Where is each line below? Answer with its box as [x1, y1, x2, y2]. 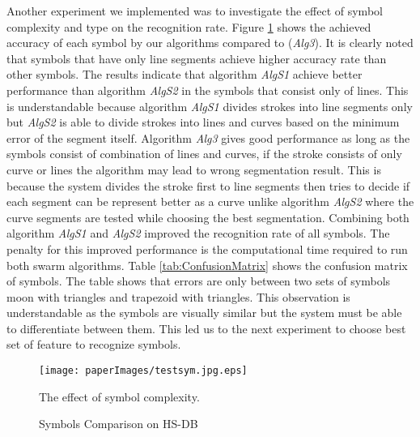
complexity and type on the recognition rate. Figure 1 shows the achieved [6, 18, 371, 35]
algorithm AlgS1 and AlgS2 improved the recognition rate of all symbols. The [6, 225, 390, 242]
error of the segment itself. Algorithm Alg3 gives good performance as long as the [6, 129, 410, 146]
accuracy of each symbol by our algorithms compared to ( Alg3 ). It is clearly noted [6, 34, 414, 51]
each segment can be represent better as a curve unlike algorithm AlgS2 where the [6, 193, 414, 210]
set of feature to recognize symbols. [6, 336, 181, 353]
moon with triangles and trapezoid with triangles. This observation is [6, 288, 350, 305]
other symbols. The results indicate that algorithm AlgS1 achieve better [6, 66, 363, 83]
